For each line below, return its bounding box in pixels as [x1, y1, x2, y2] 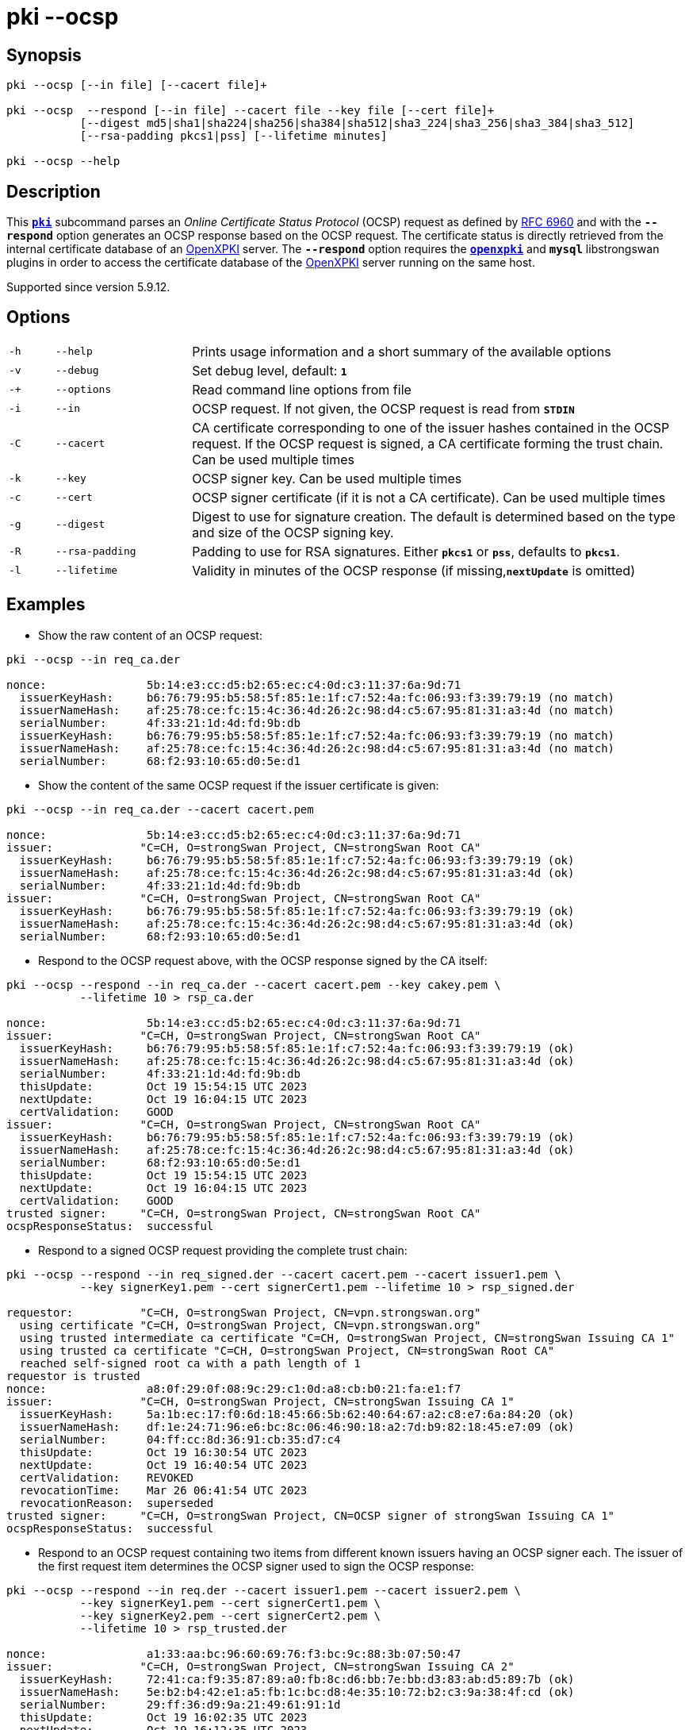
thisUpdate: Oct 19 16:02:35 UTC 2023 [19, 1710, 308, 1724]
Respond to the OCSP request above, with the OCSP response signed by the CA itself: [38, 953, 488, 967]
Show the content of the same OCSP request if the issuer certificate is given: [38, 778, 439, 792]
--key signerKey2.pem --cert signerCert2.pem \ [79, 1609, 381, 1622]
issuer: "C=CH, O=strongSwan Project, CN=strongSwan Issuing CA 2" [6, 1659, 515, 1673]
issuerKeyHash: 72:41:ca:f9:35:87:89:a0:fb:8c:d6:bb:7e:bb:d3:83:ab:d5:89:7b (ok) [19, 1672, 575, 1686]
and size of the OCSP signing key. [192, 524, 394, 540]
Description [6, 181, 101, 202]
